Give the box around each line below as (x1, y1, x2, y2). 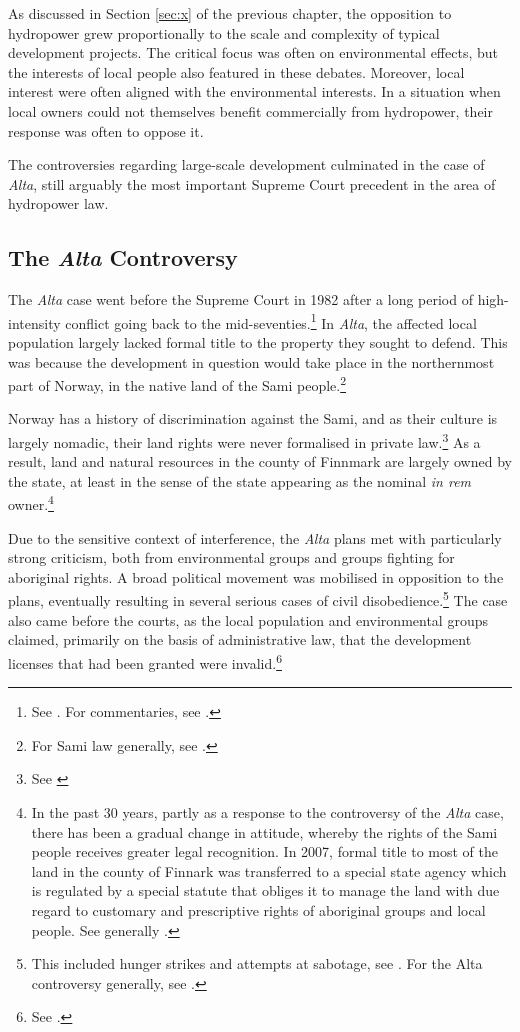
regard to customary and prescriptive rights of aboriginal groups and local (31, 899, 486, 920)
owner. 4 (8, 491, 54, 515)
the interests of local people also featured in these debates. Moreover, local (8, 61, 465, 82)
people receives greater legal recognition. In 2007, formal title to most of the (31, 841, 498, 862)
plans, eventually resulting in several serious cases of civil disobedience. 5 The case (8, 587, 508, 611)
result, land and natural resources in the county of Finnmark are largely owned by (8, 451, 512, 472)
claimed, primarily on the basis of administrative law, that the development (8, 629, 472, 650)
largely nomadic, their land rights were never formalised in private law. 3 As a (8, 429, 481, 452)
